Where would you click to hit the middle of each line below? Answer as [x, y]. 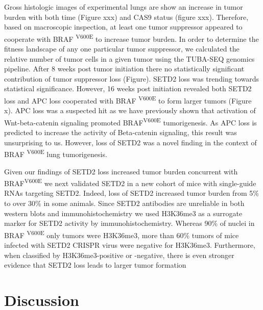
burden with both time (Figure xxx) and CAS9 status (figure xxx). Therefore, [126, 17]
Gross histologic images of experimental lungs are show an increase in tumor [124, 7]
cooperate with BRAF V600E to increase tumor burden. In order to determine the [131, 38]
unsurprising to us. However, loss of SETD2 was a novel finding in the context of [130, 142]
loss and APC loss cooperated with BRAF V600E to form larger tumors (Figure [128, 100]
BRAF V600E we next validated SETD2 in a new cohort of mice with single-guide [130, 182]
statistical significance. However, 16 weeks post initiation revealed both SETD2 [128, 88]
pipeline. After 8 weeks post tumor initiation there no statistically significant [124, 69]
